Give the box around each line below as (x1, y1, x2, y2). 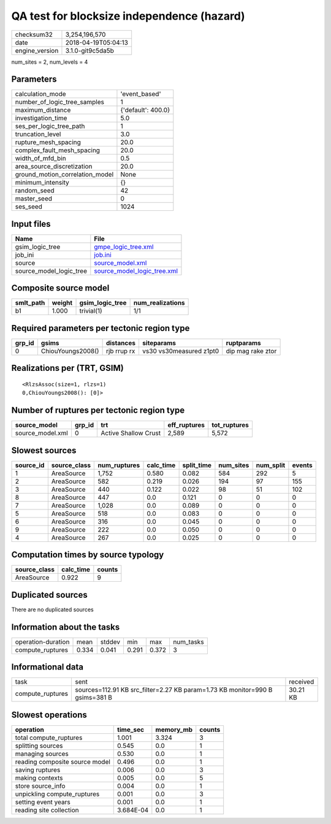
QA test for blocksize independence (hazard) (11, 9, 245, 23)
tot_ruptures (211, 421, 249, 429)
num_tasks (172, 638, 205, 646)
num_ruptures (97, 460, 140, 469)
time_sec (117, 725, 144, 734)
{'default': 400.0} (120, 106, 170, 115)
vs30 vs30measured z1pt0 (142, 347, 219, 355)
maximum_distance (15, 106, 71, 115)
